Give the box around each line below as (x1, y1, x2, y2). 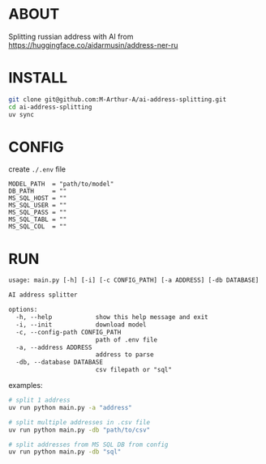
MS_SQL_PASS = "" (8, 208, 67, 217)
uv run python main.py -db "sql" (8, 448, 122, 456)
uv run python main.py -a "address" (8, 403, 132, 411)
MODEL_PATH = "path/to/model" (8, 180, 114, 189)
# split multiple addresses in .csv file (8, 418, 151, 426)
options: (8, 305, 38, 314)
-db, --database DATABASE (15, 358, 104, 367)
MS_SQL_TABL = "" (8, 215, 67, 223)
